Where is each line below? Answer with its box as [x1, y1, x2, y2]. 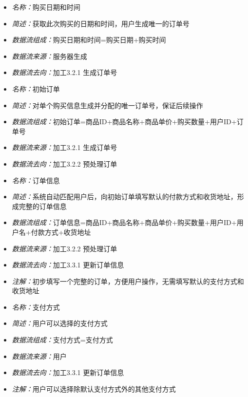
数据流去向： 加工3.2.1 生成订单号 [12, 67, 117, 77]
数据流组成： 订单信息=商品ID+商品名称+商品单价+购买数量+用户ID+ [12, 217, 237, 227]
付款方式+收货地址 [31, 227, 91, 237]
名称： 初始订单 [12, 83, 60, 94]
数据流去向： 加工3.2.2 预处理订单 [12, 158, 117, 169]
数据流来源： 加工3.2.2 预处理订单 [12, 243, 117, 253]
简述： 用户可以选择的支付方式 [12, 318, 108, 328]
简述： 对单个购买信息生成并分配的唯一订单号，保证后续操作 [12, 100, 203, 110]
